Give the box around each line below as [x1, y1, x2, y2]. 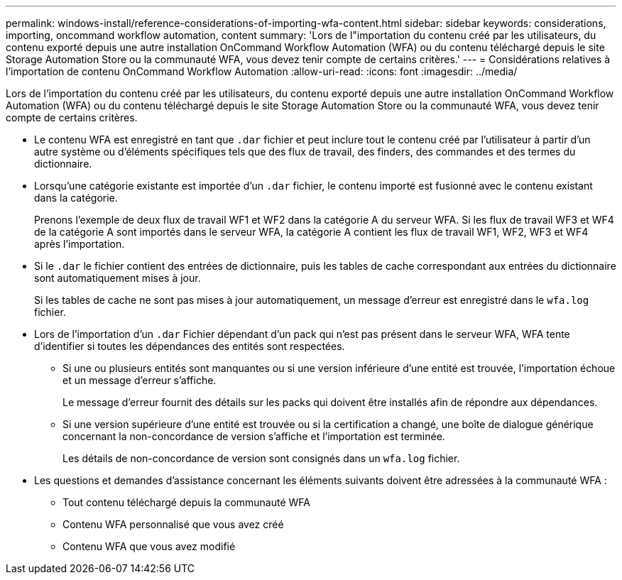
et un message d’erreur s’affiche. [62, 374, 217, 386]
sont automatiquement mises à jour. [34, 272, 201, 284]
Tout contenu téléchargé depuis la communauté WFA [62, 496, 311, 508]
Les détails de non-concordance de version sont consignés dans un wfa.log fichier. [62, 452, 460, 464]
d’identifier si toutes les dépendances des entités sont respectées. [34, 340, 345, 352]
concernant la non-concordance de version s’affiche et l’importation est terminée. [62, 430, 445, 442]
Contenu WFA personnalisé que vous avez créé [62, 518, 284, 530]
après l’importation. [34, 238, 125, 250]
